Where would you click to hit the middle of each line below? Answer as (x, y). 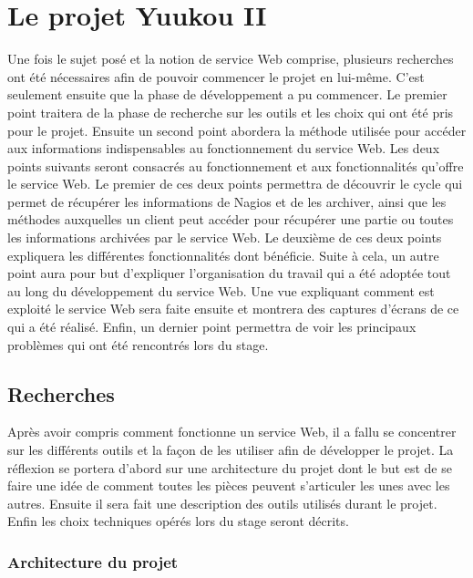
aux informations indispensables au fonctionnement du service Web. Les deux (224, 148)
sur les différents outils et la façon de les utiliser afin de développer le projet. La (231, 450)
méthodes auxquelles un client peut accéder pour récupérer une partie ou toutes (231, 219)
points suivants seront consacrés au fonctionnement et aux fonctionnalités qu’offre (236, 165)
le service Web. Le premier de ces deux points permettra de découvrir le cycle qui (235, 184)
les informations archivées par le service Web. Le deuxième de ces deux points (225, 237)
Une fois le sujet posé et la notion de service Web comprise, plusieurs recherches (231, 59)
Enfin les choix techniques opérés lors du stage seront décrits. (178, 521)
